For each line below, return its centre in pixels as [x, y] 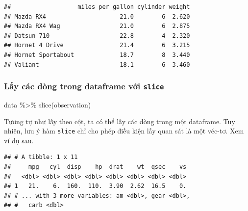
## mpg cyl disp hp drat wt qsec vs [95, 167]
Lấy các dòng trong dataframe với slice [84, 86]
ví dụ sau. [19, 140]
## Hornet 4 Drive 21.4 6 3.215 [97, 45]
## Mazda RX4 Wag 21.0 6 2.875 [97, 26]
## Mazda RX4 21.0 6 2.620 [97, 16]
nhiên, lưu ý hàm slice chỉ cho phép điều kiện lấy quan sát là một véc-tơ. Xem [124, 131]
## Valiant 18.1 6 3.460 [97, 65]
